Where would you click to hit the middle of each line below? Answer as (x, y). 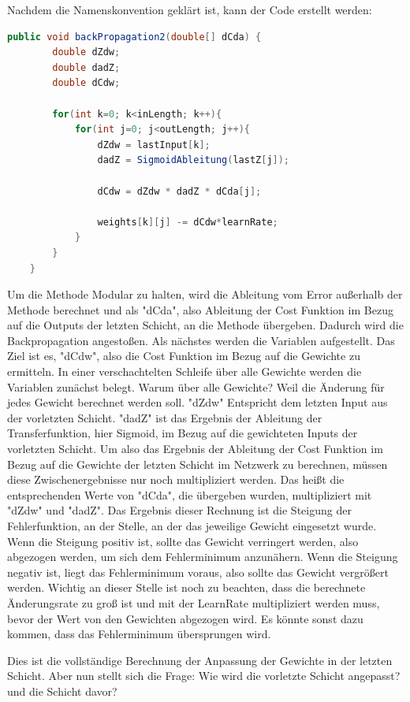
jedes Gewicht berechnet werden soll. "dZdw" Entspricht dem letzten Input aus (198, 402)
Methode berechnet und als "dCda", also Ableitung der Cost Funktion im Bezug (200, 309)
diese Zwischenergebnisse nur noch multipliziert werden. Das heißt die (176, 479)
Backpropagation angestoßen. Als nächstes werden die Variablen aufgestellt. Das (201, 340)
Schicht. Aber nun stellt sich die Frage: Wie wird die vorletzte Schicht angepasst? (204, 676)
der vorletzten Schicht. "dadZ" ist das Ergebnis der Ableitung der (165, 417)
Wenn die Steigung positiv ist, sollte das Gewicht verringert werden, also (183, 541)
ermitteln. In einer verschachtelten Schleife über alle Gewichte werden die (184, 371)
